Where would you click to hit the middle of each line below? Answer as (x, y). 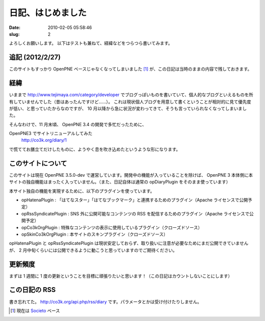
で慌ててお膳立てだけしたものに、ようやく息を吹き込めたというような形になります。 (95, 149)
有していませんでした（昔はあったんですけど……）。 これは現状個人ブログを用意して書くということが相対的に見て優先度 (130, 102)
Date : (15, 27)
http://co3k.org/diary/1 (44, 140)
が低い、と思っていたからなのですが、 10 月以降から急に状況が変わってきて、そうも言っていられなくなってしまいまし (128, 108)
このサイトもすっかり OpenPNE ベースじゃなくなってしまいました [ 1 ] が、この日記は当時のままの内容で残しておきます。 (131, 69)
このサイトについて (38, 163)
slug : (14, 34)
